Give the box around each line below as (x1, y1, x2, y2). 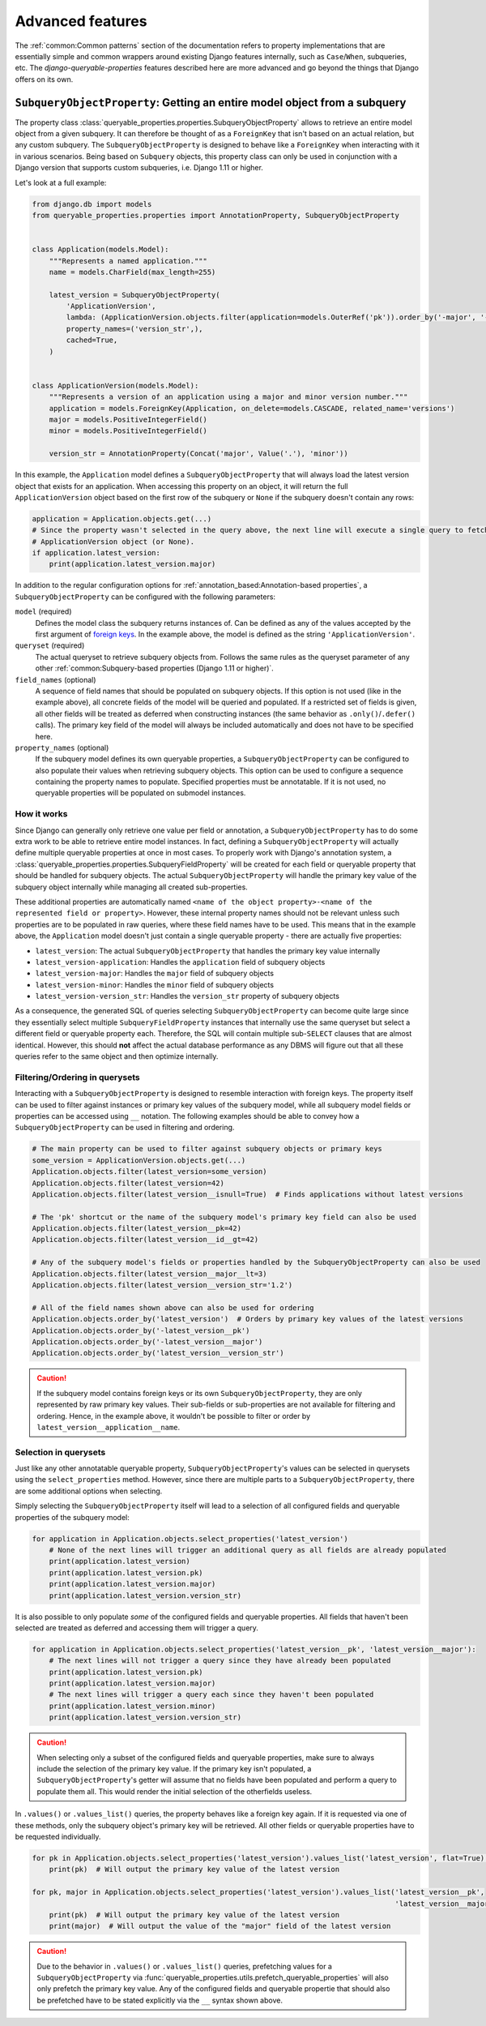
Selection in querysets (15, 1446, 106, 1458)
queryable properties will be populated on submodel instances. (35, 788, 246, 798)
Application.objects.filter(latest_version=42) (32, 1178, 224, 1188)
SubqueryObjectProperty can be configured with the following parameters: (15, 592, 275, 602)
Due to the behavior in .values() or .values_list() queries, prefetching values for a (36, 1961, 332, 1971)
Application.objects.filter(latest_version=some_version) (32, 1167, 267, 1176)
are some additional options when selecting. (15, 1486, 163, 1496)
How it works (15, 808, 68, 820)
